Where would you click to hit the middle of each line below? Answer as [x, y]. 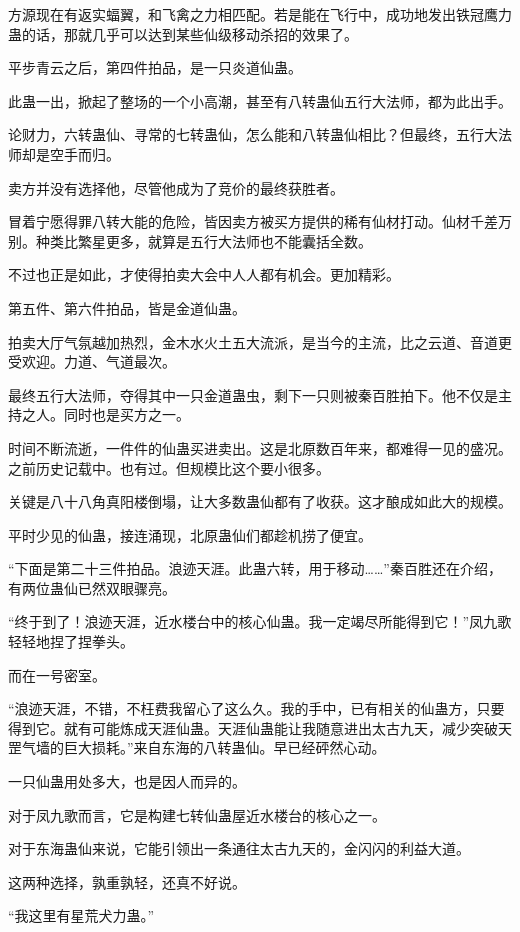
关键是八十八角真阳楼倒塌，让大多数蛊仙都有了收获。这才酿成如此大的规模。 [260, 501]
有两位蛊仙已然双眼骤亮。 [92, 587]
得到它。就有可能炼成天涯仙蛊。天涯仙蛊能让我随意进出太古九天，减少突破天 [260, 727]
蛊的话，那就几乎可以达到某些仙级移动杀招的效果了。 [183, 33]
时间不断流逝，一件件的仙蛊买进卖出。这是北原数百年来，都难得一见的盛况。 [260, 447]
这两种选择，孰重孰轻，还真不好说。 [127, 881]
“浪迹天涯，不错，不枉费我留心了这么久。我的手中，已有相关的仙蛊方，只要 [256, 708]
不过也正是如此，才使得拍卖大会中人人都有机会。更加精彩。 [204, 274]
